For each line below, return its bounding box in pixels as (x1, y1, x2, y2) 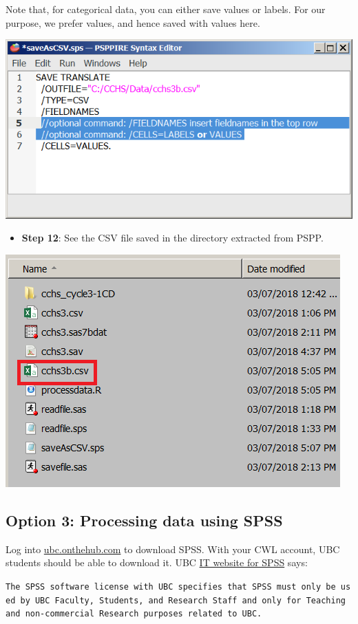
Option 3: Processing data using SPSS (6, 510, 283, 531)
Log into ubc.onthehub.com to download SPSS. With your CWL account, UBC (6, 541, 340, 556)
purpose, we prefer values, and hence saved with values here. (6, 15, 260, 30)
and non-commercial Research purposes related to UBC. (6, 609, 262, 619)
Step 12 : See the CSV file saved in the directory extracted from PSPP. (21, 230, 324, 245)
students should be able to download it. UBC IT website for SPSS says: (6, 555, 308, 570)
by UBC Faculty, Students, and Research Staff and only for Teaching (20, 595, 346, 605)
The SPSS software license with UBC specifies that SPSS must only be (6, 582, 336, 592)
